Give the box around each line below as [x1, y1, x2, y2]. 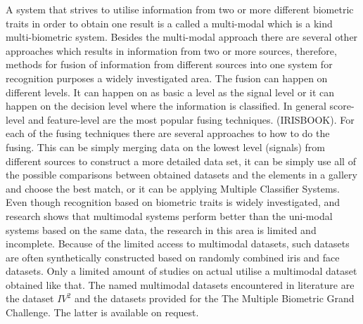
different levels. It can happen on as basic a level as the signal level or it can [6, 84, 335, 99]
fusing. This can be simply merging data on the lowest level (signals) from [6, 139, 325, 154]
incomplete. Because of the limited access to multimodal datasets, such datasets [6, 236, 350, 251]
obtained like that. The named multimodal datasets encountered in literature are [6, 277, 355, 292]
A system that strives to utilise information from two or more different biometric [6, 2, 354, 16]
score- [329, 98, 355, 113]
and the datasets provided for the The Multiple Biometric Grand [74, 291, 355, 306]
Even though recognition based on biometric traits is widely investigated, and [6, 195, 340, 209]
